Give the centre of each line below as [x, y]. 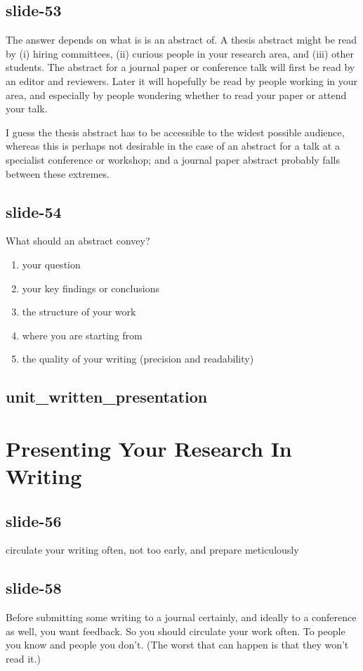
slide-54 [34, 211]
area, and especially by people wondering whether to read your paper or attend [176, 95]
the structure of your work [79, 312]
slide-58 [34, 588]
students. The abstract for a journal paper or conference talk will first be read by [180, 67]
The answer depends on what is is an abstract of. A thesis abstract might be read [181, 40]
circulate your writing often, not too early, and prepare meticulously [152, 550]
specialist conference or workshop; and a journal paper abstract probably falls [173, 159]
